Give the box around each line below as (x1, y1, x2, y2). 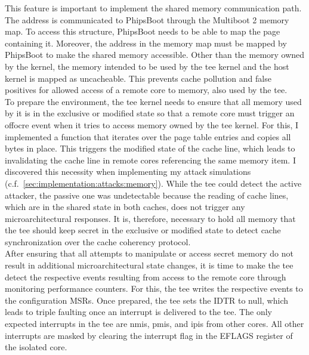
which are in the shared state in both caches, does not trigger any (5, 200, 245, 213)
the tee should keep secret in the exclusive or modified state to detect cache (5, 224, 281, 236)
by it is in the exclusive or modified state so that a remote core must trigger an (5, 107, 295, 119)
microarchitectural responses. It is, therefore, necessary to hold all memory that (5, 212, 296, 224)
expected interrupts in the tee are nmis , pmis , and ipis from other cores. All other (5, 317, 304, 330)
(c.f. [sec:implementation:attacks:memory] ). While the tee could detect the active (5, 177, 302, 189)
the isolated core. (5, 341, 67, 353)
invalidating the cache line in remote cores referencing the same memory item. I (5, 153, 296, 166)
